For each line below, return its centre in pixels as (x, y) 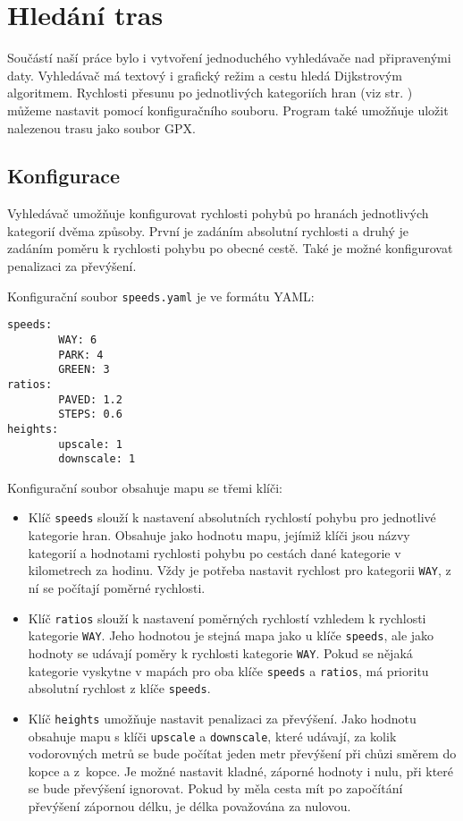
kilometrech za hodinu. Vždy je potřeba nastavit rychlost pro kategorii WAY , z (240, 570)
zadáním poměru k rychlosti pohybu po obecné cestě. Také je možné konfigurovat (230, 248)
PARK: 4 (81, 355)
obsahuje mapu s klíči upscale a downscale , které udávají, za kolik (212, 736)
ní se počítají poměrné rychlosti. (117, 587)
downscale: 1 (97, 459)
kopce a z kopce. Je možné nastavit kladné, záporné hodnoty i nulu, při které (241, 770)
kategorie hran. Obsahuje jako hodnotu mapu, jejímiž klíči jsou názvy (219, 535)
